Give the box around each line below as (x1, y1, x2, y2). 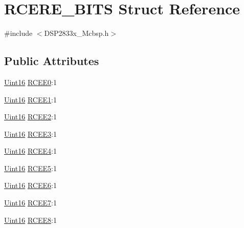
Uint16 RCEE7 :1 (4, 197, 57, 208)
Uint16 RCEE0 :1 (4, 76, 57, 87)
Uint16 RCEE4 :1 (4, 146, 57, 156)
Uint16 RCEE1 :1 (4, 94, 57, 105)
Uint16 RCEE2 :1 (4, 111, 57, 122)
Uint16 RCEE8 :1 (4, 214, 57, 225)
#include (4, 28, 33, 38)
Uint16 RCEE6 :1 (4, 180, 57, 191)
